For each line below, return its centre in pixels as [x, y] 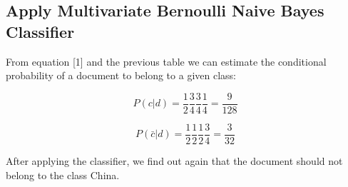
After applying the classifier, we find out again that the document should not [174, 160]
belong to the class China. [63, 175]
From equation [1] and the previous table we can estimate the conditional [166, 61]
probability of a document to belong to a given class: [121, 75]
